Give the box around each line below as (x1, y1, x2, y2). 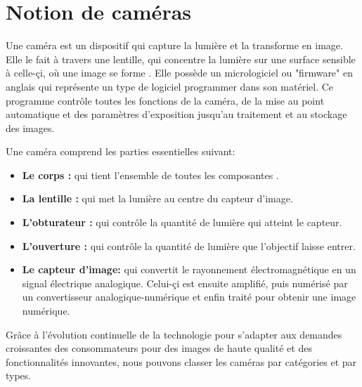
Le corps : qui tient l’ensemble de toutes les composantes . (22, 167, 279, 182)
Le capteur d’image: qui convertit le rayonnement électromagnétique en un (22, 262, 356, 277)
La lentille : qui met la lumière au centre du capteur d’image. (22, 191, 293, 206)
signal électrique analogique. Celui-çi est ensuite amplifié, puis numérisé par (22, 275, 348, 290)
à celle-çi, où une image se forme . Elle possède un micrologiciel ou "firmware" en (6, 65, 353, 80)
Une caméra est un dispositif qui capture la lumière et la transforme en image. (6, 38, 343, 53)
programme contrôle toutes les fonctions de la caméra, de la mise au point (6, 93, 325, 107)
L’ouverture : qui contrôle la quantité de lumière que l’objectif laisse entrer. (22, 238, 356, 253)
